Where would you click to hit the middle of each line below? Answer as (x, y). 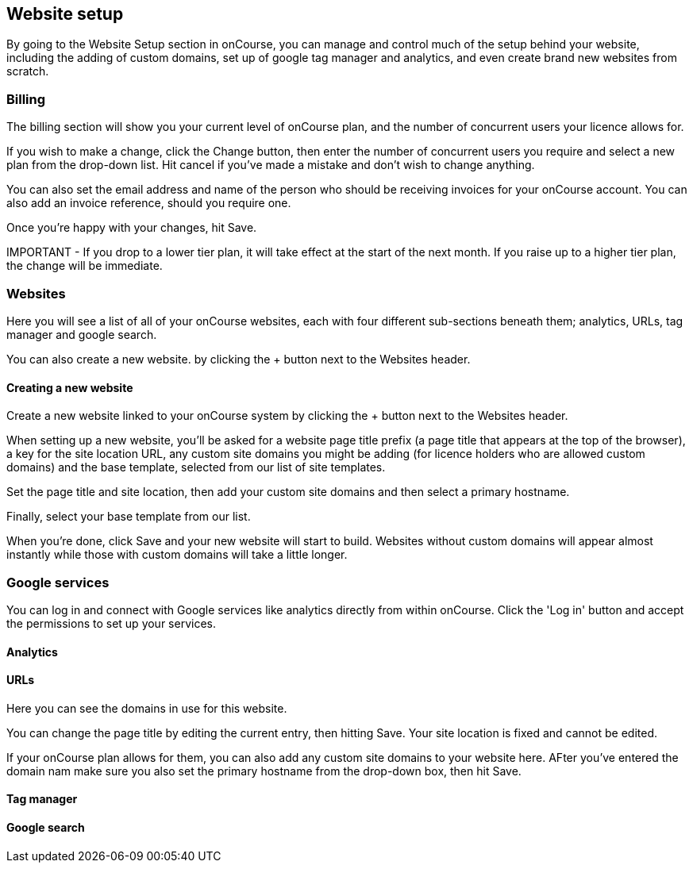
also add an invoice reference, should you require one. (149, 203)
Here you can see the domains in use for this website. (147, 708)
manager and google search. (82, 334)
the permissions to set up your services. (111, 623)
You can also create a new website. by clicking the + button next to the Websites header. (239, 359)
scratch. (28, 71)
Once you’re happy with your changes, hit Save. (132, 228)
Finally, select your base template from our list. (129, 517)
